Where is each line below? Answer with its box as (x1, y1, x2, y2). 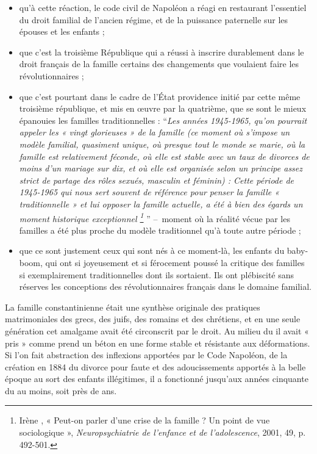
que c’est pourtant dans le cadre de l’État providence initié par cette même (19, 90, 301, 103)
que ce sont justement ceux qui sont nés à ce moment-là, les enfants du (19, 244, 285, 257)
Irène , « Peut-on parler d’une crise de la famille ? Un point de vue (19, 414, 270, 427)
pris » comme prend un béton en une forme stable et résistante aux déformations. (5, 336, 310, 349)
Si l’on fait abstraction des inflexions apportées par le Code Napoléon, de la (5, 348, 288, 361)
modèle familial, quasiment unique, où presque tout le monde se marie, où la (19, 137, 305, 150)
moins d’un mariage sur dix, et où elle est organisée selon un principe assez (19, 162, 303, 175)
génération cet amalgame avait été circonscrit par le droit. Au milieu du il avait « (5, 324, 309, 337)
